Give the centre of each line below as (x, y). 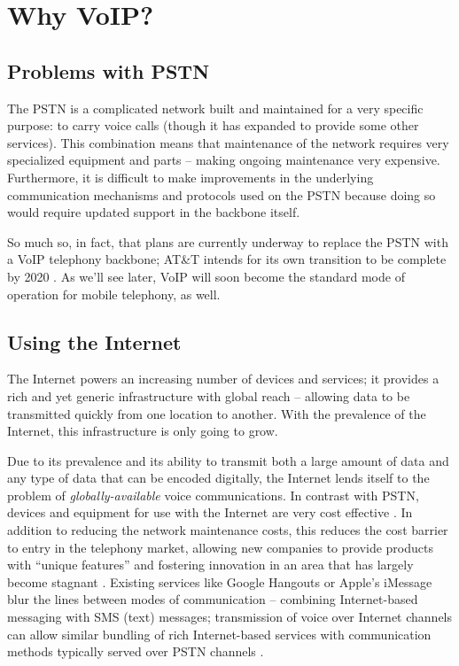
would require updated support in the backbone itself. (154, 212)
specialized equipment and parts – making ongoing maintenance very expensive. (224, 160)
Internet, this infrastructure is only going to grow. (143, 431)
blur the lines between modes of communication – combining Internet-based (213, 599)
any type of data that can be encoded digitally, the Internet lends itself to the (218, 478)
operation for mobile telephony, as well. (114, 294)
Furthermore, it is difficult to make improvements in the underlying (191, 177)
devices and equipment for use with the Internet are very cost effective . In (210, 512)
